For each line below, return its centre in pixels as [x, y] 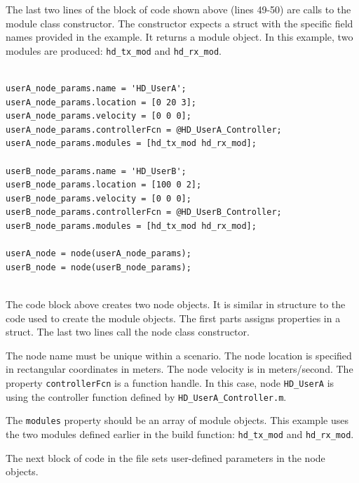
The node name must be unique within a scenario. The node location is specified [179, 355]
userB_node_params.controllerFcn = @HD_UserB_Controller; [144, 212]
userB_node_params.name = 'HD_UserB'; [96, 171]
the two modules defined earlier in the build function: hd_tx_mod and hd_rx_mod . [180, 434]
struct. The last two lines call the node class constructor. [128, 332]
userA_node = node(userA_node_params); [99, 254]
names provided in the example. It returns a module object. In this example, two [179, 37]
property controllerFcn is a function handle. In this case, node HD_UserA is [170, 382]
